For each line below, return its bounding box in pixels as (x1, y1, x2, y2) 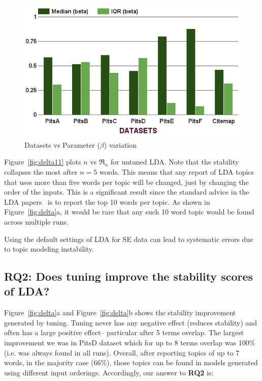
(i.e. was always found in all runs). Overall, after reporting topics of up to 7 (4, 347, 240, 358)
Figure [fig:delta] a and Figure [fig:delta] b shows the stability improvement (4, 307, 236, 318)
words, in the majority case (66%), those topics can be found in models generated (4, 357, 258, 368)
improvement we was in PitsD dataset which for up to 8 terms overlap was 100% (4, 337, 255, 348)
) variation (104, 139, 137, 150)
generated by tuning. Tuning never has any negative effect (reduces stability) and (4, 317, 257, 328)
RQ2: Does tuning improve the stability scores (4, 268, 253, 284)
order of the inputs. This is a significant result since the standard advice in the (4, 186, 249, 197)
